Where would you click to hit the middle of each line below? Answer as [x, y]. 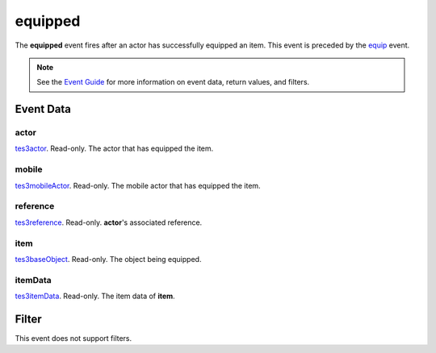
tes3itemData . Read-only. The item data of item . [95, 296]
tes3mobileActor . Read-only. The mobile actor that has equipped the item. [138, 185]
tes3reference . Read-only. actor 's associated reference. [109, 222]
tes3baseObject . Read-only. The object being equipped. [108, 259]
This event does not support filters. [73, 338]
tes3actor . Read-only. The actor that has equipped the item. [114, 148]
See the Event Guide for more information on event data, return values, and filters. [173, 82]
